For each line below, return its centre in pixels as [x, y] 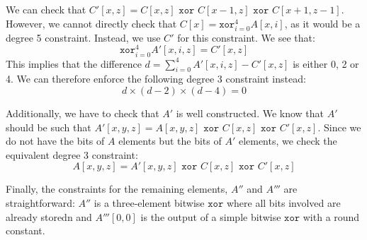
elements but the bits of [170, 141]
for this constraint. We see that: [246, 37]
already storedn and [49, 216]
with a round [331, 216]
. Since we [339, 127]
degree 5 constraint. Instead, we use [83, 37]
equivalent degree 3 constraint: [72, 154]
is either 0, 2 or [326, 63]
